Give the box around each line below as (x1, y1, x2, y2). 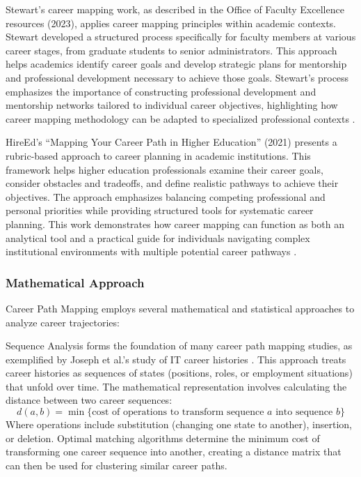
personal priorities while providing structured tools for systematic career (6, 203, 314, 218)
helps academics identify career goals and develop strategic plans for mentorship (6, 56, 347, 71)
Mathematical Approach (6, 273, 145, 291)
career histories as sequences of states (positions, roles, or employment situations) (6, 365, 353, 380)
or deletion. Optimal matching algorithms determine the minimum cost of (6, 430, 320, 445)
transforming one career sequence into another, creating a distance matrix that (6, 444, 342, 459)
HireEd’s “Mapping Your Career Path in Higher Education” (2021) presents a (6, 135, 337, 149)
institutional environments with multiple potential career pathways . (6, 244, 297, 259)
